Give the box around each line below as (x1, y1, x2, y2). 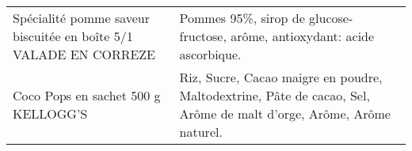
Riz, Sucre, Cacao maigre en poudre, (179, 68, 383, 86)
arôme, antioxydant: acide (231, 27, 375, 45)
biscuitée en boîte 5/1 (13, 27, 133, 45)
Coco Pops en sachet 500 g (13, 86, 161, 104)
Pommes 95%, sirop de (179, 9, 305, 27)
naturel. (179, 123, 223, 141)
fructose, (179, 27, 227, 45)
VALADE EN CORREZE (13, 45, 156, 63)
